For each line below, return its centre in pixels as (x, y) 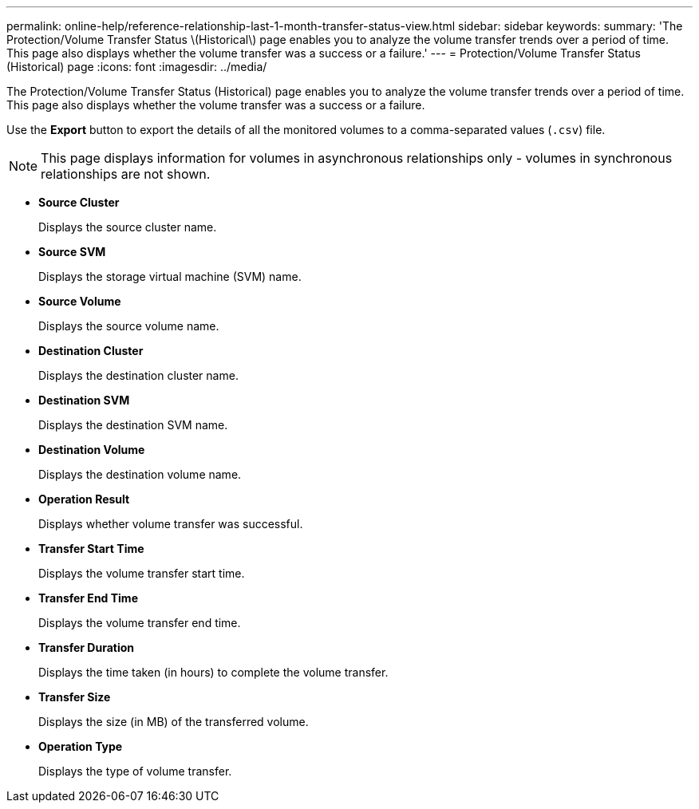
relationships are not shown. (126, 174)
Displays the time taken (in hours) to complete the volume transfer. (213, 672)
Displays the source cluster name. (128, 227)
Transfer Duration (87, 647)
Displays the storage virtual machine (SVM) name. (170, 276)
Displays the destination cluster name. (138, 375)
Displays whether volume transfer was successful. (171, 524)
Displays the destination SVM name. (133, 425)
